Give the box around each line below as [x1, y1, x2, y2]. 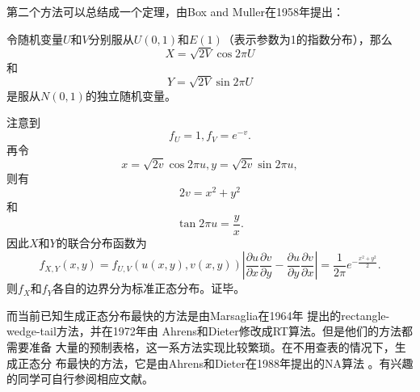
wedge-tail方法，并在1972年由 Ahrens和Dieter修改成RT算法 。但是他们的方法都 [6, 322, 413, 339]
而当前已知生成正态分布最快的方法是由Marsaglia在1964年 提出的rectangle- [6, 306, 390, 323]
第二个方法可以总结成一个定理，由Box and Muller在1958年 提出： [6, 3, 344, 19]
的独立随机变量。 [85, 86, 176, 103]
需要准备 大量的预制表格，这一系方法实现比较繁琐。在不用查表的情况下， [6, 339, 395, 356]
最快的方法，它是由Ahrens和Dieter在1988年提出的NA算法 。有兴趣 [66, 354, 414, 371]
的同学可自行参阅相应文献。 [6, 370, 153, 387]
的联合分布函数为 [56, 234, 147, 251]
